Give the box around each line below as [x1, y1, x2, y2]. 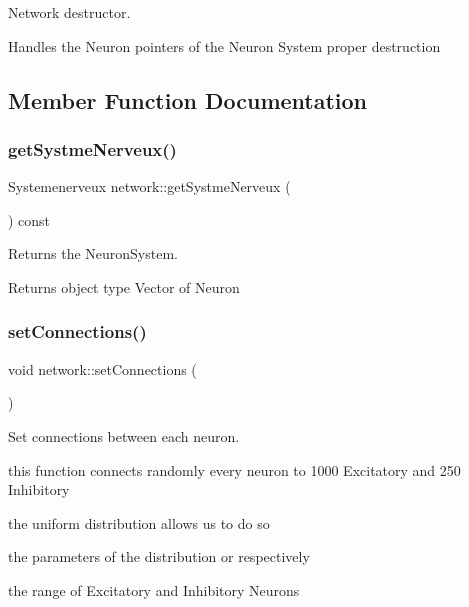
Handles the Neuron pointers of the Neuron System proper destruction [8, 35, 441, 56]
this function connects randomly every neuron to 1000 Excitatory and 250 [8, 459, 461, 480]
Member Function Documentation [8, 84, 368, 115]
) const [8, 209, 51, 230]
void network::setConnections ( [8, 358, 197, 379]
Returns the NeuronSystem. [8, 243, 178, 264]
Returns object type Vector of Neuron [8, 276, 240, 297]
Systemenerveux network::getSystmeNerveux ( [8, 176, 291, 197]
